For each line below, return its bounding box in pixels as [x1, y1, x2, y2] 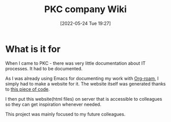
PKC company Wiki [44, 4, 127, 15]
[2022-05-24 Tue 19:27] [60, 20, 111, 26]
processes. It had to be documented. [5, 65, 83, 71]
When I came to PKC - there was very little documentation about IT [5, 60, 146, 66]
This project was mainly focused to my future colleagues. [5, 111, 126, 117]
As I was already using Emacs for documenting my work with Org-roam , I [5, 75, 159, 82]
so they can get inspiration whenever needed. [5, 101, 102, 107]
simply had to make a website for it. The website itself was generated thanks [5, 80, 166, 87]
